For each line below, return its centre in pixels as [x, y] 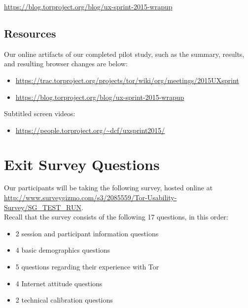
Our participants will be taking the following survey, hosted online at [108, 188]
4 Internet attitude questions [59, 283]
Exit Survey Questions [82, 164]
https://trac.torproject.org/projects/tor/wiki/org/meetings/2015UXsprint [127, 80]
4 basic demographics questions [63, 250]
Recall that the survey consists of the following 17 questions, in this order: [116, 217]
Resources [30, 33]
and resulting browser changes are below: [66, 64]
